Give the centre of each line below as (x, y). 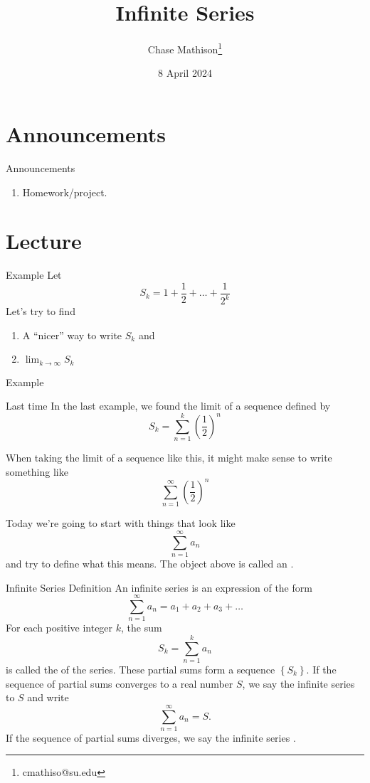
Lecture (44, 241)
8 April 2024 (185, 73)
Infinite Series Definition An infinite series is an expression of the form (159, 587)
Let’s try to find (41, 311)
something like (37, 471)
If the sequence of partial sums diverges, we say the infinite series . (151, 737)
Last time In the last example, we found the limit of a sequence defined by (168, 406)
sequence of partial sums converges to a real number (120, 683)
